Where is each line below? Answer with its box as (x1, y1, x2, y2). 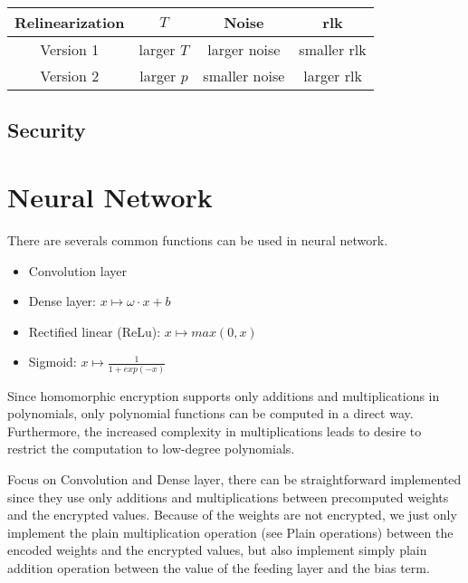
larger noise (207, 39, 281, 60)
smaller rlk (299, 39, 367, 60)
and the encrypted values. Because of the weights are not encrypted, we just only (7, 505, 457, 524)
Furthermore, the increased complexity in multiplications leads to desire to (7, 421, 422, 440)
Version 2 (40, 65, 100, 86)
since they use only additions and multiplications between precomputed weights (7, 487, 449, 506)
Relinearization (14, 12, 125, 33)
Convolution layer (28, 261, 127, 280)
